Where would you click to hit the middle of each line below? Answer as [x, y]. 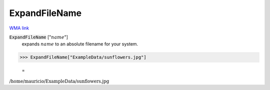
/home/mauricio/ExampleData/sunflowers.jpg [59, 81]
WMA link [19, 28]
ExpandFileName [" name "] [39, 37]
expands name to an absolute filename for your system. [80, 44]
